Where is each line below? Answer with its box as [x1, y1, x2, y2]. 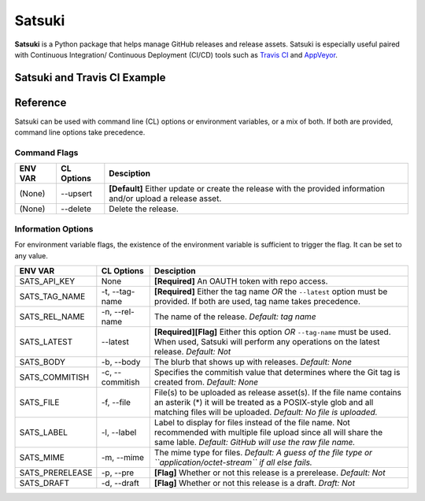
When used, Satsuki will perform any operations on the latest [153, 336, 380, 347]
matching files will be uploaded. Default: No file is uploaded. [153, 406, 378, 417]
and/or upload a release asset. [109, 193, 222, 204]
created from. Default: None [153, 377, 259, 388]
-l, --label [101, 426, 137, 437]
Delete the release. [109, 203, 179, 214]
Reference [14, 95, 67, 109]
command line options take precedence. [14, 128, 146, 137]
